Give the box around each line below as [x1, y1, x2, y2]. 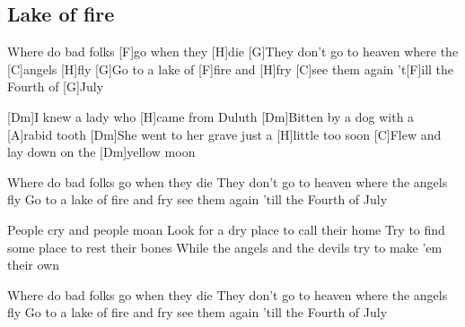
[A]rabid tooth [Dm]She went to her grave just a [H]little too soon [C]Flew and [7, 125, 442, 143]
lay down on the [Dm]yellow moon [7, 142, 196, 161]
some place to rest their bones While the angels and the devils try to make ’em [7, 237, 443, 256]
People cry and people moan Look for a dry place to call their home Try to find [7, 219, 445, 238]
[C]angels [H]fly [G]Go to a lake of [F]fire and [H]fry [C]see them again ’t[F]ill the [7, 59, 454, 78]
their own [7, 255, 59, 274]
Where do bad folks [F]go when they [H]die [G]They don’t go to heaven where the [7, 42, 459, 61]
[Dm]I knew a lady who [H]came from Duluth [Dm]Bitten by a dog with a [7, 107, 415, 125]
